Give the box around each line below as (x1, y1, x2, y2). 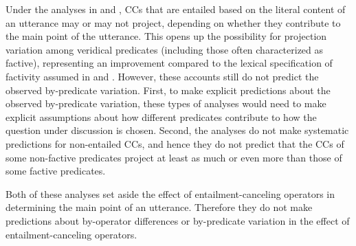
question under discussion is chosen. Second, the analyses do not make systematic (5, 123, 349, 137)
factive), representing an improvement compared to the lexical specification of (5, 56, 333, 70)
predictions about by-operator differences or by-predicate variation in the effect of (5, 213, 350, 227)
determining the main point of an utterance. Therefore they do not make (5, 200, 313, 214)
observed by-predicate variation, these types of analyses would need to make (5, 96, 326, 111)
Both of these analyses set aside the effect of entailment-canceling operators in (5, 186, 335, 201)
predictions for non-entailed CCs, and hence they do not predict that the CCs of (5, 136, 344, 150)
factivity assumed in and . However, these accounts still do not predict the (5, 69, 319, 83)
